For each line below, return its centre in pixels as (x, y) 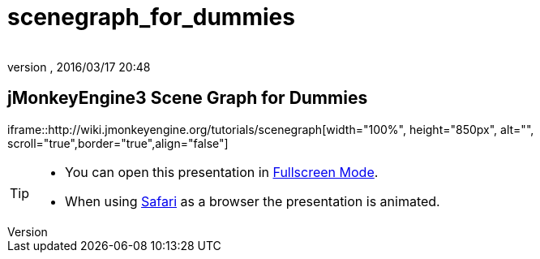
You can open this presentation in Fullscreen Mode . (222, 172)
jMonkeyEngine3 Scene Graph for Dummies (188, 98)
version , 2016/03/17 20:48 (79, 67)
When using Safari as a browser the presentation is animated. (253, 201)
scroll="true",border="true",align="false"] (118, 143)
